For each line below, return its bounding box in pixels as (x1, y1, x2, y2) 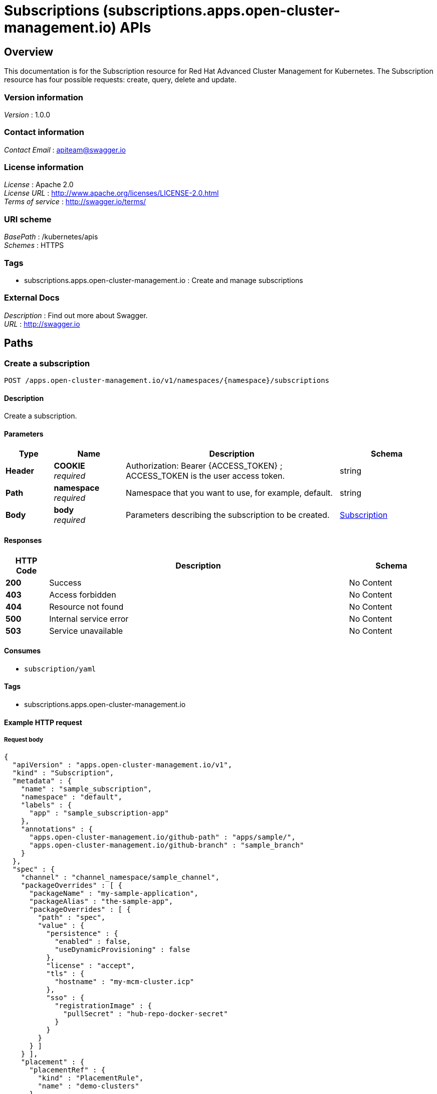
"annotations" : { (21, 825, 93, 834)
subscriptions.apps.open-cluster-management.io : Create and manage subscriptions (24, 276, 303, 285)
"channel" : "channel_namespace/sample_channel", (21, 873, 220, 882)
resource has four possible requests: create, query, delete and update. (4, 75, 237, 84)
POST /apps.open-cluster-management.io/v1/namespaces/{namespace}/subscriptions (4, 376, 330, 384)
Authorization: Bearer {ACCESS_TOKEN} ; (126, 461, 283, 471)
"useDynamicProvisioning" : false (55, 945, 190, 954)
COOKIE (54, 461, 85, 471)
